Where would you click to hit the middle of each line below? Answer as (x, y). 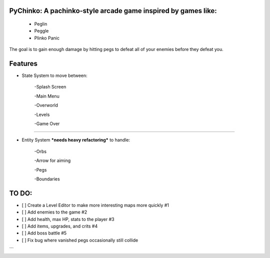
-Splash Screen (50, 87)
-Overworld (46, 105)
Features (23, 63)
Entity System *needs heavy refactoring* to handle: (76, 140)
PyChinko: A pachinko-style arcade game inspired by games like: (113, 11)
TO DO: (21, 193)
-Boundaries (47, 179)
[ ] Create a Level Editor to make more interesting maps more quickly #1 (95, 205)
